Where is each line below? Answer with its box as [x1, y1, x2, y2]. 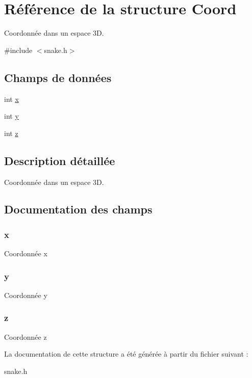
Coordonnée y [4, 289, 47, 300]
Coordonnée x [4, 248, 47, 259]
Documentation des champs [4, 201, 153, 217]
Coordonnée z [4, 331, 47, 342]
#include [4, 44, 33, 55]
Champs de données [4, 69, 112, 85]
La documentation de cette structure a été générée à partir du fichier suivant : [4, 348, 248, 359]
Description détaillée [4, 152, 115, 168]
